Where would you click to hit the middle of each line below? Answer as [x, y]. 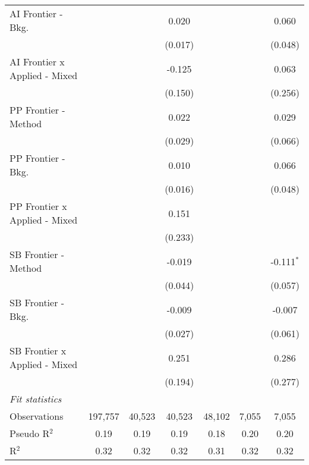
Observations [37, 416]
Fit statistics [36, 399]
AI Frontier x [37, 62]
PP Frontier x [38, 206]
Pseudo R [30, 433]
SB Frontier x [38, 351]
